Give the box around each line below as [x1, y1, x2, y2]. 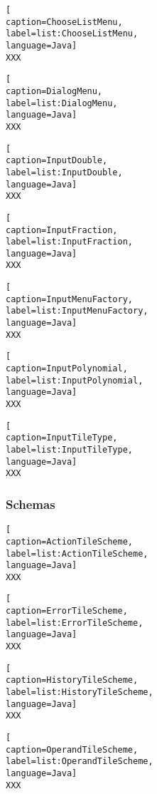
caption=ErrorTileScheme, [6, 606, 128, 617]
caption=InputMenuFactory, [6, 294, 133, 304]
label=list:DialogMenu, [6, 98, 118, 108]
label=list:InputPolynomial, [6, 375, 144, 386]
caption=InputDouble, [6, 155, 108, 166]
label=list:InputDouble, [6, 167, 123, 177]
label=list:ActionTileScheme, [6, 548, 148, 559]
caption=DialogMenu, [6, 86, 103, 96]
